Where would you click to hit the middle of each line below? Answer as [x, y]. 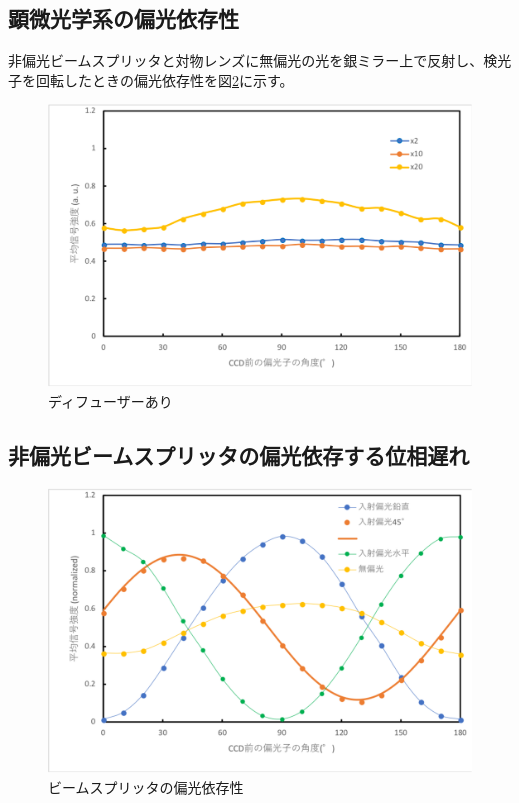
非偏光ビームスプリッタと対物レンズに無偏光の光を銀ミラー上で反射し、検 [253, 60]
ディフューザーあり [110, 400]
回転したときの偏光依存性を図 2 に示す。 [164, 79]
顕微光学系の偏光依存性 [123, 18]
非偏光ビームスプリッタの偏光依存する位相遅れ [239, 454]
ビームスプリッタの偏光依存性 [146, 786]
